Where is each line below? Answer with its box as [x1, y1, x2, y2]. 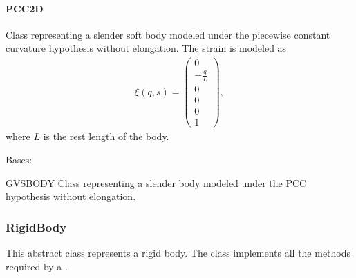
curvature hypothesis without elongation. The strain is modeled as [6, 41, 287, 55]
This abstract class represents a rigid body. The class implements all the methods [6, 246, 351, 260]
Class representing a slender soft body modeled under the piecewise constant [6, 27, 330, 41]
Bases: [6, 152, 32, 167]
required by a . [6, 259, 68, 273]
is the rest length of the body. [43, 129, 169, 143]
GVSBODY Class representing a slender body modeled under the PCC [6, 175, 307, 190]
